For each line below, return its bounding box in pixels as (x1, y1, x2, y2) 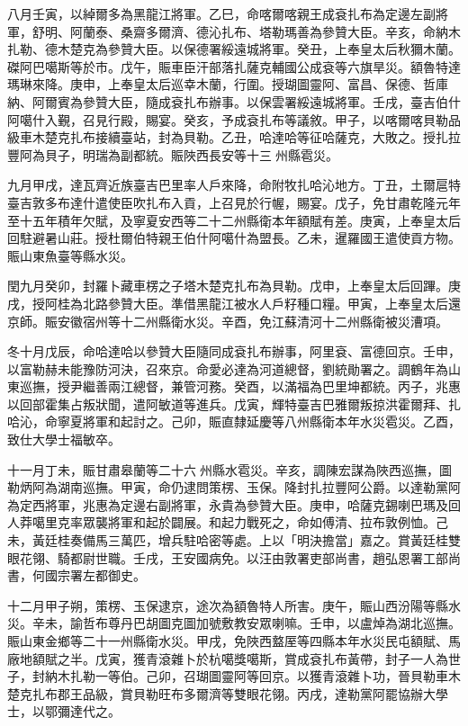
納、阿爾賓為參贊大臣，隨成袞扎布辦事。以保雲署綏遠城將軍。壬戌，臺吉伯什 (7, 92, 461, 111)
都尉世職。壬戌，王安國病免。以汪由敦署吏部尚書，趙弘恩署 (69, 548, 423, 567)
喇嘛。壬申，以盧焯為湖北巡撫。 (271, 614, 461, 632)
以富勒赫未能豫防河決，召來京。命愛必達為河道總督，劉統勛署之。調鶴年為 (7, 359, 448, 378)
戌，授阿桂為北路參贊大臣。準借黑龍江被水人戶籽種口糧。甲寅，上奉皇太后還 (7, 293, 461, 312)
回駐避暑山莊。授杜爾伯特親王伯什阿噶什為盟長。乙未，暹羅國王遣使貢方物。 (7, 229, 461, 247)
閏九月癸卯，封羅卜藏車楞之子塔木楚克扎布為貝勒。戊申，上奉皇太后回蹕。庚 (7, 276, 461, 295)
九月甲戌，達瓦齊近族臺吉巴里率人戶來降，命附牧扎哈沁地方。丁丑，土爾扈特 (7, 175, 461, 194)
